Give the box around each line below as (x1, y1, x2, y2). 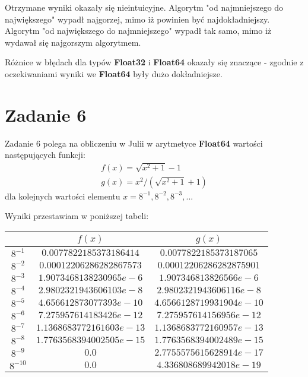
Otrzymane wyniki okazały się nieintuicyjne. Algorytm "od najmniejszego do (5, 1, 284, 13)
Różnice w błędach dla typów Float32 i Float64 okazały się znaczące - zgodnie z (5, 56, 304, 68)
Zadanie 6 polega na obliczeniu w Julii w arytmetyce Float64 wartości (5, 137, 263, 149)
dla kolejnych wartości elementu (5, 189, 120, 202)
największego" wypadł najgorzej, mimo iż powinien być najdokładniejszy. (5, 12, 270, 25)
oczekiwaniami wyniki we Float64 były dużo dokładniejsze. (5, 67, 223, 80)
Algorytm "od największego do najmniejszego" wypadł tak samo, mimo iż (5, 24, 272, 37)
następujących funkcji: (5, 148, 85, 161)
